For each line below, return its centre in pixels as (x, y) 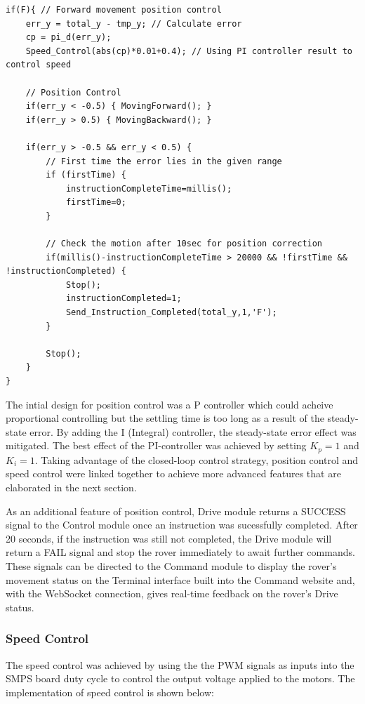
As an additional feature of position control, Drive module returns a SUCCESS (176, 511)
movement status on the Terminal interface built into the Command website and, (180, 579)
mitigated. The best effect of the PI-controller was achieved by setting (156, 445)
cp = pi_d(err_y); (68, 38)
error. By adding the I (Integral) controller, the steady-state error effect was (193, 431)
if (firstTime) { (86, 175)
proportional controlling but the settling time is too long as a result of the (165, 418)
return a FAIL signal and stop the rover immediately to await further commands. (180, 552)
